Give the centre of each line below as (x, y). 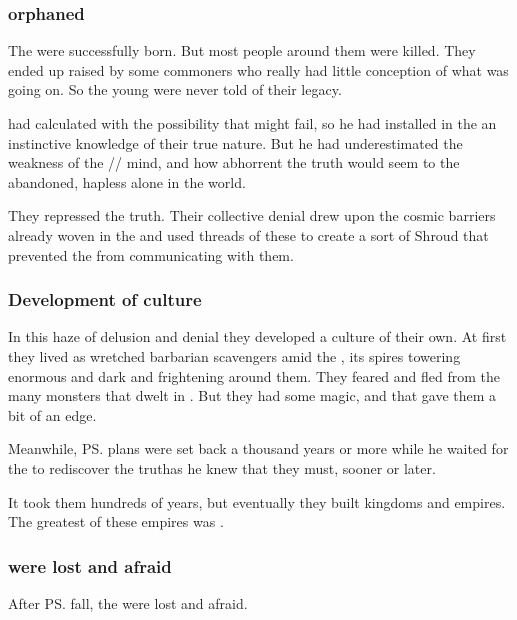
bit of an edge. (52, 414)
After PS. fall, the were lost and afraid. (128, 602)
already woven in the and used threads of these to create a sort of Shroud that (248, 234)
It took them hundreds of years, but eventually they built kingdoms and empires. (257, 501)
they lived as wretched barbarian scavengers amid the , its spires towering (234, 355)
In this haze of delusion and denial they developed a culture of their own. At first (257, 336)
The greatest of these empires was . (116, 521)
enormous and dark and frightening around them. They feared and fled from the (254, 375)
